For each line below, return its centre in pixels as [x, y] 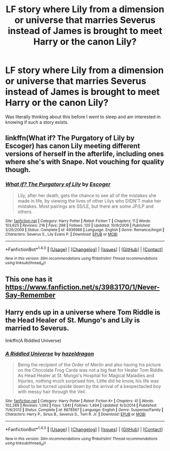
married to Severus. [37, 328]
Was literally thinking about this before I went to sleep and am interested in [83, 117]
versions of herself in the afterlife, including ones [85, 154]
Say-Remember [30, 295]
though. [18, 170]
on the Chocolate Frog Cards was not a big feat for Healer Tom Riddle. [91, 370]
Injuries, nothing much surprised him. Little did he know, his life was [88, 381]
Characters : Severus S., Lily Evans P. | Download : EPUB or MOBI [61, 234]
